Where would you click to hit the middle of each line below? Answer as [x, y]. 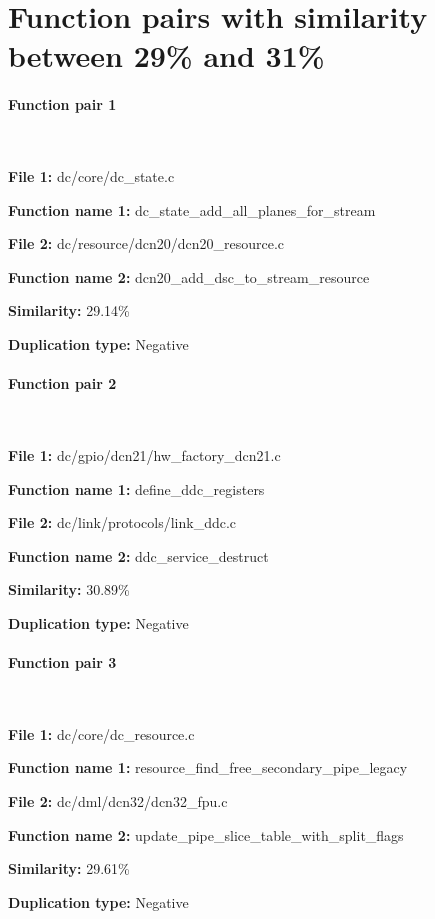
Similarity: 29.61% [69, 868]
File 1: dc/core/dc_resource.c [101, 733]
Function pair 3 [62, 662]
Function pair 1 [62, 104]
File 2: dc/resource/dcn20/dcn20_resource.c [146, 243]
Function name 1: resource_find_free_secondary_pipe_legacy [208, 767]
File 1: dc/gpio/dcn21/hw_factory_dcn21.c [144, 454]
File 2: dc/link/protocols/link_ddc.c [122, 522]
